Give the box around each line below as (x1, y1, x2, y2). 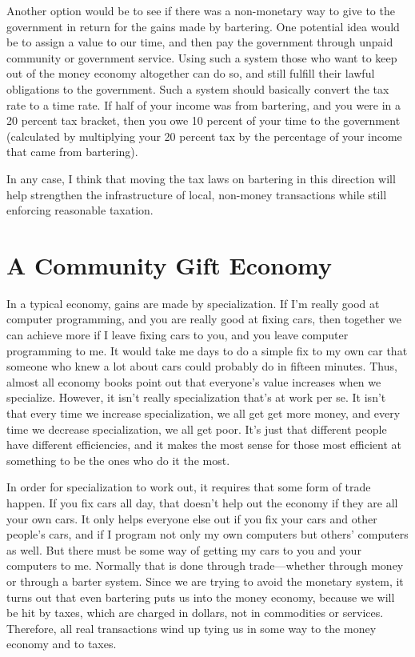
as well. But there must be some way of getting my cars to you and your (6, 541, 361, 558)
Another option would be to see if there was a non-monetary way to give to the (6, 2, 395, 18)
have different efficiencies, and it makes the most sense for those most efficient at (6, 436, 401, 453)
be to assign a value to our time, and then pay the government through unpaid (6, 34, 393, 50)
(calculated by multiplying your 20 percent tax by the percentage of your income (6, 127, 402, 144)
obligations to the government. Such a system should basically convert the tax (6, 80, 389, 97)
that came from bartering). (6, 143, 138, 160)
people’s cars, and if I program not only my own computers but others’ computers (6, 526, 409, 543)
